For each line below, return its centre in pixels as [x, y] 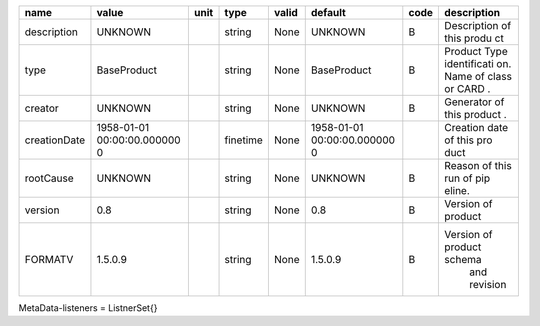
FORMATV [49, 259]
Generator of [474, 102]
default [328, 12]
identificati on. [478, 63]
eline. [457, 190]
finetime [244, 140]
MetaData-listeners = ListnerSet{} [88, 308]
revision [488, 284]
